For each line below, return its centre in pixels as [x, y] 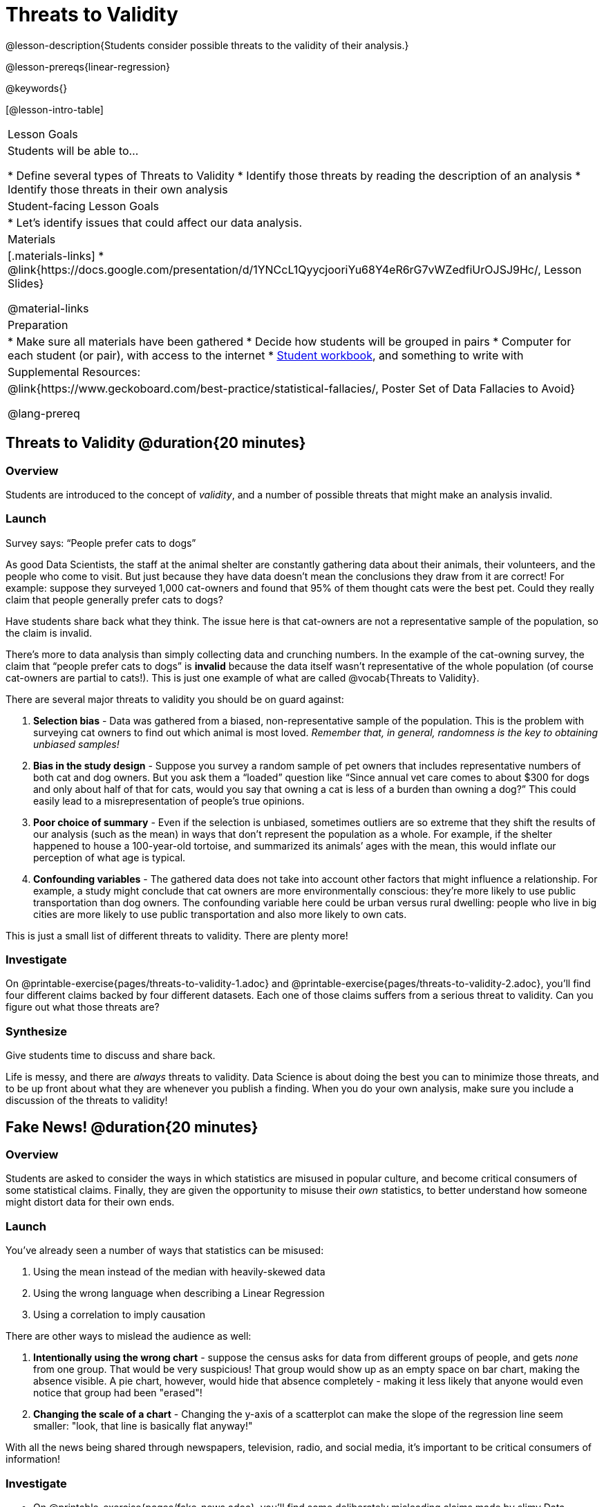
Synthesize [37, 1031]
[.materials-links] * [56, 255]
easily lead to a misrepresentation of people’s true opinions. [169, 801]
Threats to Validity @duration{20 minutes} [156, 443]
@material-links [48, 308]
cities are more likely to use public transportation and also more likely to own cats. [220, 914]
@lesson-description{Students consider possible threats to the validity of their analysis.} [207, 45]
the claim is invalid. [49, 633]
